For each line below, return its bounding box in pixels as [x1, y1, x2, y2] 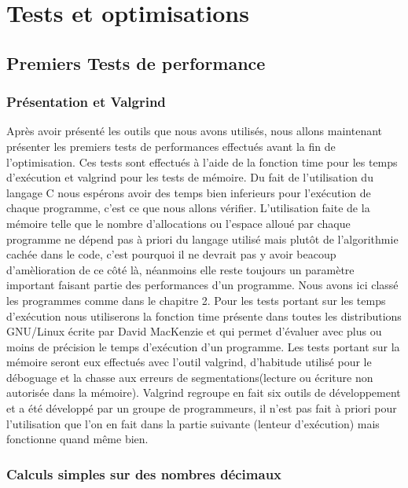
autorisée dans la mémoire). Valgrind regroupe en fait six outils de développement [6, 384, 401, 401]
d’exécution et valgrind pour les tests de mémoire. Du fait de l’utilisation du [6, 169, 373, 185]
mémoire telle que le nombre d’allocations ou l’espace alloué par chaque [6, 215, 351, 231]
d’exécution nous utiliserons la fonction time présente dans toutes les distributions [6, 307, 402, 324]
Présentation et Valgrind [6, 92, 166, 112]
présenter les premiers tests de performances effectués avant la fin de [6, 138, 336, 154]
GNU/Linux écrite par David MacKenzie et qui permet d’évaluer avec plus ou [6, 323, 382, 339]
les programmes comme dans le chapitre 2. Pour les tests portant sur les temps [6, 292, 386, 308]
